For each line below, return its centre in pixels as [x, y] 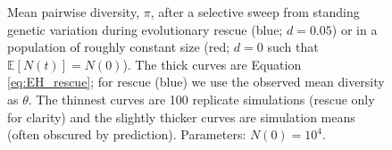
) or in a [354, 29]
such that [293, 47]
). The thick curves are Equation [212, 64]
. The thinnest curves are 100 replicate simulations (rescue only [201, 99]
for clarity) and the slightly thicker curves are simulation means [181, 117]
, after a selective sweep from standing [255, 12]
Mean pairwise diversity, [74, 12]
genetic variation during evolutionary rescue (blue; [145, 29]
